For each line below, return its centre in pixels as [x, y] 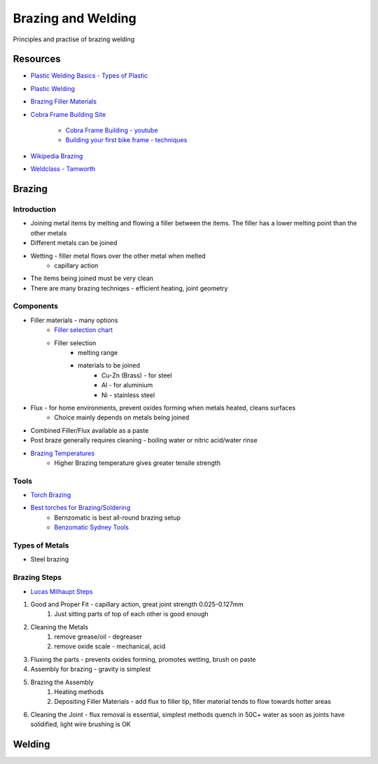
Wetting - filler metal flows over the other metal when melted [118, 256]
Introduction [34, 209]
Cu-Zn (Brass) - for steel [137, 375]
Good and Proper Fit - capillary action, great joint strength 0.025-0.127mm [137, 604]
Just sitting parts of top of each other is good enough [132, 614]
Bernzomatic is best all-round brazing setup [118, 518]
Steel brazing [50, 560]
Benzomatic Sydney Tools [92, 527]
